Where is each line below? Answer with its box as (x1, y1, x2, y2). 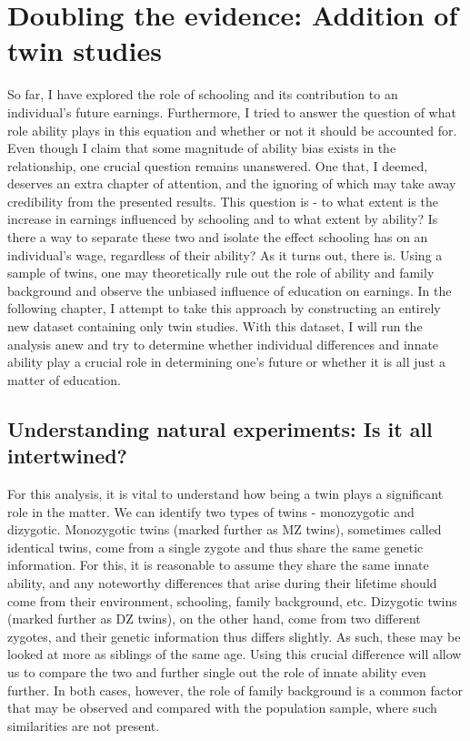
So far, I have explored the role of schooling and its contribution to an (7, 85, 398, 104)
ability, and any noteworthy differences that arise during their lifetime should (7, 573, 437, 592)
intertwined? (7, 442, 128, 470)
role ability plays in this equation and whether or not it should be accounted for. (7, 120, 457, 139)
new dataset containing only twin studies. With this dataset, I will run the (7, 317, 423, 336)
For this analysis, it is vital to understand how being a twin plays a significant (7, 484, 444, 502)
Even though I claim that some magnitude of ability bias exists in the (7, 138, 396, 157)
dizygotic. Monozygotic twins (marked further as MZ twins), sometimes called (7, 520, 442, 539)
